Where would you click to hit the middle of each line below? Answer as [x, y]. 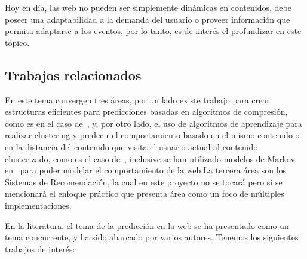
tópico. [17, 42]
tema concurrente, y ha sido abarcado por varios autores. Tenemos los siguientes [152, 237]
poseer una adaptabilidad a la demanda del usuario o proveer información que [148, 19]
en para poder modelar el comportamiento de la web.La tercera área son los [146, 170]
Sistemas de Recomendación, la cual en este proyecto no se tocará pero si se [144, 182]
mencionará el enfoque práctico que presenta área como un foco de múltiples [145, 194]
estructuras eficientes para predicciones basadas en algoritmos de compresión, [146, 112]
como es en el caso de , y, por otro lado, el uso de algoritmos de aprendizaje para [153, 123]
